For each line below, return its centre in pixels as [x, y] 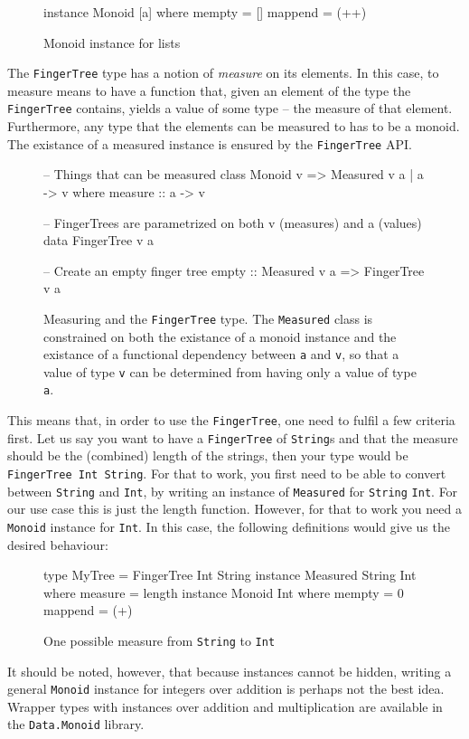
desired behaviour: [58, 544]
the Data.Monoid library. [76, 724]
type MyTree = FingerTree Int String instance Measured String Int [230, 575]
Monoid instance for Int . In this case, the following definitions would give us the [229, 526]
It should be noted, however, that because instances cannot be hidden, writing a [230, 671]
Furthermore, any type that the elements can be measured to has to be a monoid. [234, 126]
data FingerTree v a [98, 240]
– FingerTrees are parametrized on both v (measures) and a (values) [233, 222]
